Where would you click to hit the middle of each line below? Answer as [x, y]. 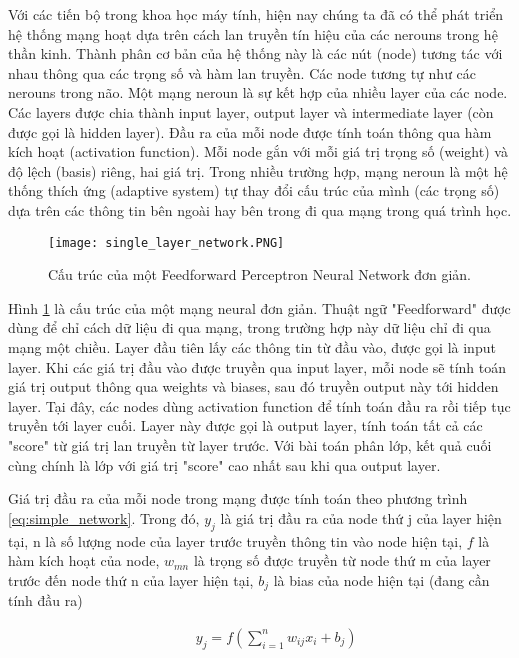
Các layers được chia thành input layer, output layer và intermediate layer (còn [251, 111]
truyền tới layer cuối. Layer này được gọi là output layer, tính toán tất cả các [245, 425]
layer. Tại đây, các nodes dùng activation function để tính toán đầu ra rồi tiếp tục [259, 405]
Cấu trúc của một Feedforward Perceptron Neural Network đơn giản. [260, 274]
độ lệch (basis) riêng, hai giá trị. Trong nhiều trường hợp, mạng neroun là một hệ [258, 170]
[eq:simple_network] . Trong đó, [104, 517]
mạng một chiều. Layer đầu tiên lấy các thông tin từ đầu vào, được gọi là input [252, 346]
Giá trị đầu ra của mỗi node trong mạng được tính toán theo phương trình [238, 498]
